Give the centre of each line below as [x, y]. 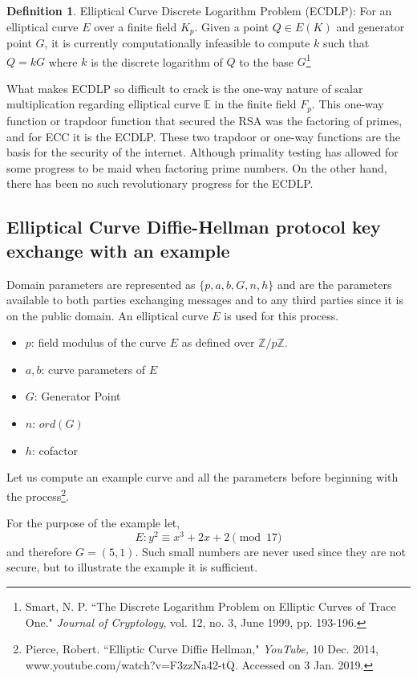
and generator [370, 26]
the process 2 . [38, 494]
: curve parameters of [93, 369]
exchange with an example [118, 250]
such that [346, 43]
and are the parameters [334, 284]
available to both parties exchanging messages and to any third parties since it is [205, 300]
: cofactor [55, 450]
